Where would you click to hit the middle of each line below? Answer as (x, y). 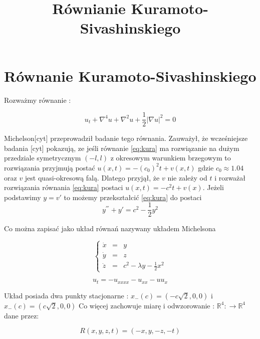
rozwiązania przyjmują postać (50, 167)
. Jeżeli (213, 187)
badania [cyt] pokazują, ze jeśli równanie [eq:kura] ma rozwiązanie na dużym (122, 148)
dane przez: (22, 315)
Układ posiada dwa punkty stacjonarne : (66, 295)
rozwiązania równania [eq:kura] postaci (64, 187)
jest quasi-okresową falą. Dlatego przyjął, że (92, 177)
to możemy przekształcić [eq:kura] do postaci (133, 197)
